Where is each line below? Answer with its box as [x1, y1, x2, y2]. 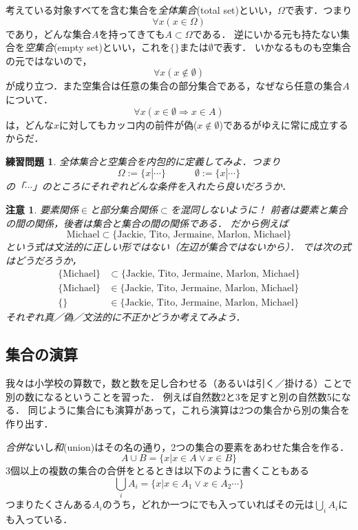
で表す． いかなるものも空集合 [213, 40, 351, 54]
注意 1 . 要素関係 [6, 202, 78, 216]
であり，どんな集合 [6, 26, 92, 41]
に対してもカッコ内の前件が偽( [59, 117, 198, 131]
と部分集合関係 [90, 202, 158, 216]
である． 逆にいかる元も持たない [192, 26, 341, 41]
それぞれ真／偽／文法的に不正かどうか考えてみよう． [6, 310, 246, 324]
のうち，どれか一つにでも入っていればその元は [102, 497, 314, 511]
